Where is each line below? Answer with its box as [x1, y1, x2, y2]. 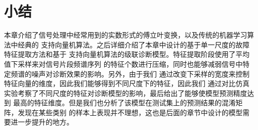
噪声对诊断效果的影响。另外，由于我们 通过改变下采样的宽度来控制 [31, 68, 250, 79]
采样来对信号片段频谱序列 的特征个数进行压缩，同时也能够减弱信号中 [17, 58, 243, 69]
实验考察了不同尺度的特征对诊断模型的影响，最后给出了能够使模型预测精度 [4, 87, 247, 98]
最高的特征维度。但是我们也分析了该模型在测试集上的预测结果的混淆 [13, 97, 236, 108]
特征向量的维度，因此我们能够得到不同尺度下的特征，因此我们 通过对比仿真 [4, 78, 250, 88]
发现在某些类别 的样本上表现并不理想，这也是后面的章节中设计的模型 [17, 107, 243, 117]
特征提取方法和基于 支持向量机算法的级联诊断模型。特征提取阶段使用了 [4, 49, 236, 59]
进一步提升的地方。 [10, 117, 73, 127]
